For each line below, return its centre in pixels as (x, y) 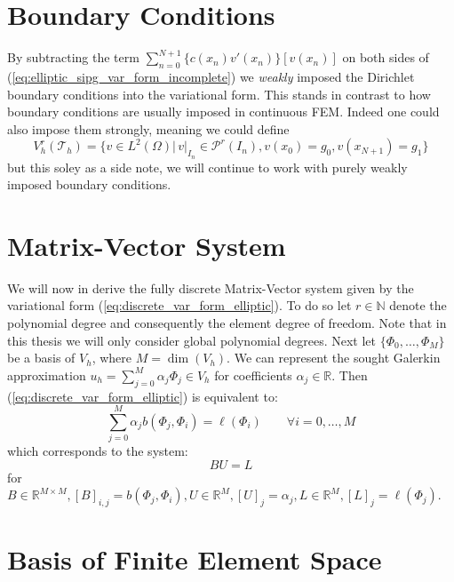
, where (112, 358)
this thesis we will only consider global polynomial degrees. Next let (192, 340)
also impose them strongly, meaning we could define (148, 128)
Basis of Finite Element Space (195, 559)
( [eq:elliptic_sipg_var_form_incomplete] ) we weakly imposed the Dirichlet (211, 76)
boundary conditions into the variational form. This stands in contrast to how (219, 94)
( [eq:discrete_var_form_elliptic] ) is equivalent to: (143, 396)
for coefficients (253, 375)
